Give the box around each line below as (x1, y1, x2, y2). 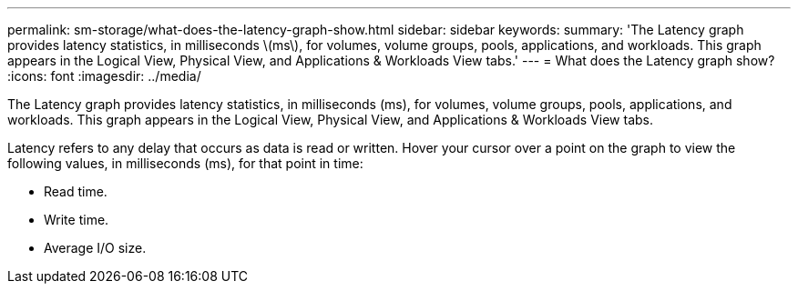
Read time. (44, 184, 107, 199)
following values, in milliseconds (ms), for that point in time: (7, 156, 363, 171)
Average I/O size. (44, 240, 147, 256)
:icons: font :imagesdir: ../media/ (7, 68, 201, 84)
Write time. (44, 212, 109, 227)
